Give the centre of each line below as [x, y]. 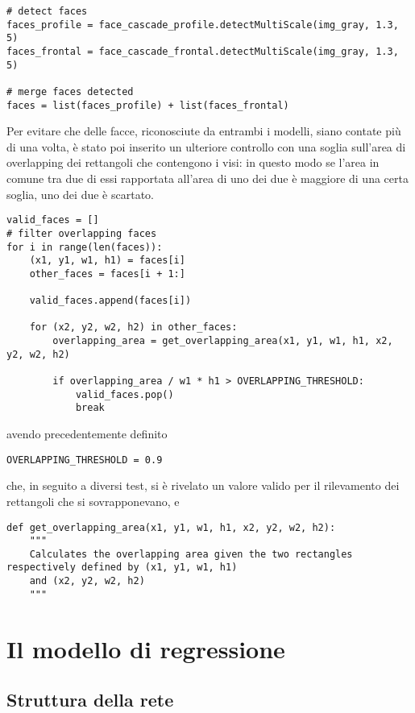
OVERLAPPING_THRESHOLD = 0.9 [85, 460]
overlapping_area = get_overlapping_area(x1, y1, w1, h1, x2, [223, 341]
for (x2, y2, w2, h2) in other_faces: [133, 327]
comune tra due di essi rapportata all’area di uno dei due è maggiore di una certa [207, 178]
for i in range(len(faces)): [85, 247]
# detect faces [47, 11]
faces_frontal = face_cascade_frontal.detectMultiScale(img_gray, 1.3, [203, 51]
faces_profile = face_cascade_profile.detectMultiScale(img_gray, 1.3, [203, 25]
